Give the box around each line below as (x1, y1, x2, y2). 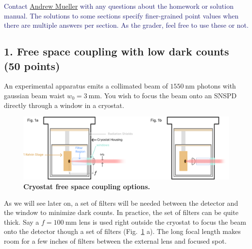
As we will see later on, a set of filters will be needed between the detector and (4, 197, 238, 208)
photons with (197, 81, 236, 91)
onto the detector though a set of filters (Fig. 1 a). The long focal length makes (4, 226, 241, 236)
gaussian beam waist (4, 90, 65, 100)
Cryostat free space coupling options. (23, 181, 151, 191)
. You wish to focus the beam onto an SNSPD (100, 90, 237, 100)
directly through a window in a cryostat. (4, 100, 124, 110)
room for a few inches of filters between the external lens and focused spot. (4, 235, 227, 246)
